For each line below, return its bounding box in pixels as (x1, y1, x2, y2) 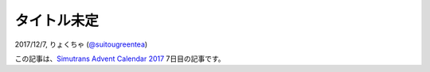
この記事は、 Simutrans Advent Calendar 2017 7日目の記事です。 (14, 54, 226, 63)
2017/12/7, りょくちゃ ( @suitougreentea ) (14, 40, 148, 49)
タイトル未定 (14, 12, 100, 29)
